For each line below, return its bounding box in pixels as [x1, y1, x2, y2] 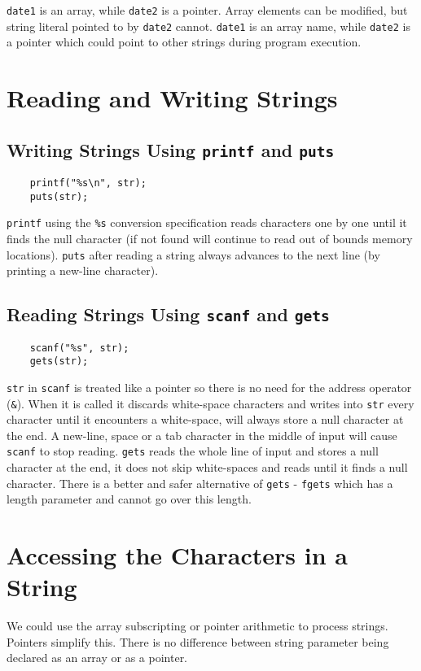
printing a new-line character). [7, 262, 159, 279]
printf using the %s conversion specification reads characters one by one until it [7, 214, 407, 231]
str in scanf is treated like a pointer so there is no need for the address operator [7, 378, 412, 395]
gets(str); [29, 355, 89, 368]
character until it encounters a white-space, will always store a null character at [7, 411, 404, 428]
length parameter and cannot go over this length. [7, 490, 252, 508]
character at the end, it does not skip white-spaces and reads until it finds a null [7, 459, 408, 476]
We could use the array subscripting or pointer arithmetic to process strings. [7, 617, 388, 634]
